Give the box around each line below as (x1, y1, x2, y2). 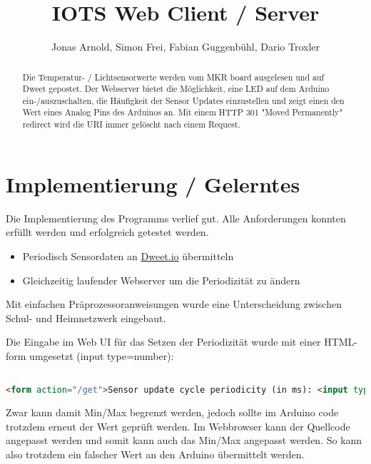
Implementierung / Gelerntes (6, 169, 300, 198)
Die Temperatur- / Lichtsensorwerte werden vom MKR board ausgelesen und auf (22, 71, 325, 83)
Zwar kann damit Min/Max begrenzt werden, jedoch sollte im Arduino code (6, 405, 339, 420)
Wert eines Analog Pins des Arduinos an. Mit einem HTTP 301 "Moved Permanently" (22, 106, 342, 118)
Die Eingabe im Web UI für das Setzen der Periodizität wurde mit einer (6, 334, 321, 349)
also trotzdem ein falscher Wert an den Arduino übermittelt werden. (6, 446, 305, 461)
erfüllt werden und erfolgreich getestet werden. (6, 225, 209, 239)
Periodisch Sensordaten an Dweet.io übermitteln (22, 248, 234, 263)
